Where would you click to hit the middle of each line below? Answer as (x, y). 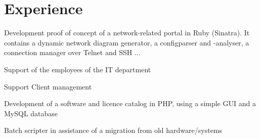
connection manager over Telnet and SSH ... (72, 52)
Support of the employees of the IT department (78, 69)
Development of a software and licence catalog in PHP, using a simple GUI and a (130, 103)
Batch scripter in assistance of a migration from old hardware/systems (113, 130)
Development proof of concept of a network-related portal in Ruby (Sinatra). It (127, 33)
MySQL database (31, 113)
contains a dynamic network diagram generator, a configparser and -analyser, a (127, 42)
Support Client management (48, 86)
